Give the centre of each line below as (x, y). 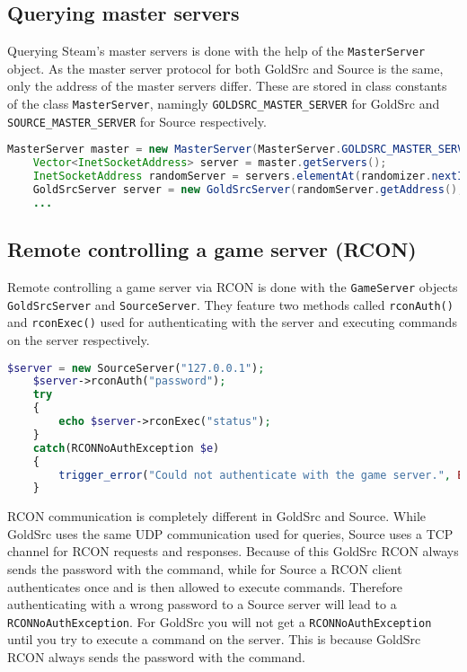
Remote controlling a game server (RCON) (212, 249)
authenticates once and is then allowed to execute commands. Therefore (205, 586)
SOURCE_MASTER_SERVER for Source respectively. (137, 121)
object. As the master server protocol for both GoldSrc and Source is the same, (225, 68)
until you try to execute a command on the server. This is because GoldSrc (214, 639)
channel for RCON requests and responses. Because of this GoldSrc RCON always (233, 551)
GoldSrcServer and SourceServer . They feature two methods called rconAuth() (230, 304)
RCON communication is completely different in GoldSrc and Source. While (216, 516)
